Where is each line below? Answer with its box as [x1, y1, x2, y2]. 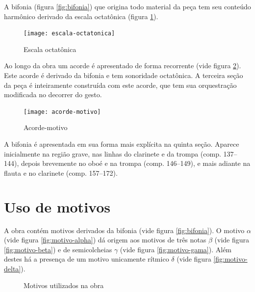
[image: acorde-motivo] [24, 108, 101, 115]
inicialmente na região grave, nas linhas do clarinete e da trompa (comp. [4, 148, 221, 159]
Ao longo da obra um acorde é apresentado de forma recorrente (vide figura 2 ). [4, 60, 241, 71]
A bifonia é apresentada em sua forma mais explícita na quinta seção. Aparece [4, 139, 239, 149]
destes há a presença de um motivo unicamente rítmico [4, 254, 169, 264]
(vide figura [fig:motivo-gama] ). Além [120, 244, 232, 254]
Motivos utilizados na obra [24, 280, 104, 290]
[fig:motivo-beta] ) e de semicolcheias [4, 244, 112, 254]
